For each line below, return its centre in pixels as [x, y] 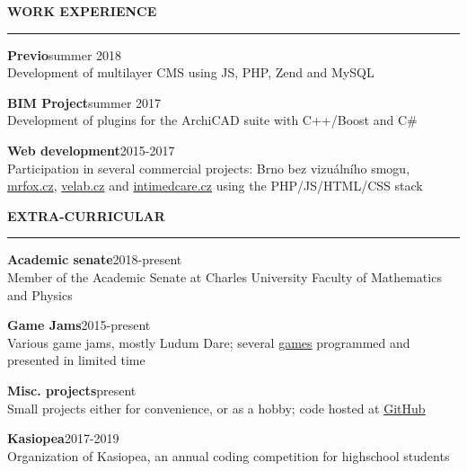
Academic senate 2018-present [95, 259]
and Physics [40, 294]
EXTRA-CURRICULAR [86, 215]
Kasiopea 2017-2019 [63, 438]
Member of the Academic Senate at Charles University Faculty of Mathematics [225, 276]
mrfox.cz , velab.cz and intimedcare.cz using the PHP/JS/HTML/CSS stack [215, 186]
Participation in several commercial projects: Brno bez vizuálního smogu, [209, 168]
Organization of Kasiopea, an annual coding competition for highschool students [229, 455]
